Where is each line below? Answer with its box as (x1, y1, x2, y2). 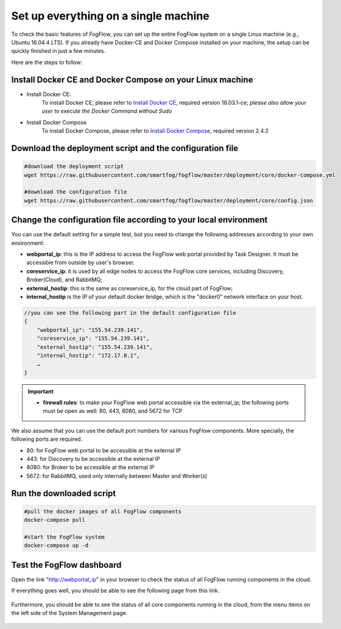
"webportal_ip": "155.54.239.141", (37, 326, 143, 333)
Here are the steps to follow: (11, 58, 82, 66)
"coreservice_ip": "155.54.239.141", (37, 335, 150, 342)
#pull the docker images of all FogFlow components (24, 508, 182, 515)
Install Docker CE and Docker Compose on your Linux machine (11, 74, 253, 85)
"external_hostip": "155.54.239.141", (37, 343, 153, 350)
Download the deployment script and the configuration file (11, 143, 239, 153)
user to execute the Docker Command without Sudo (41, 107, 172, 115)
